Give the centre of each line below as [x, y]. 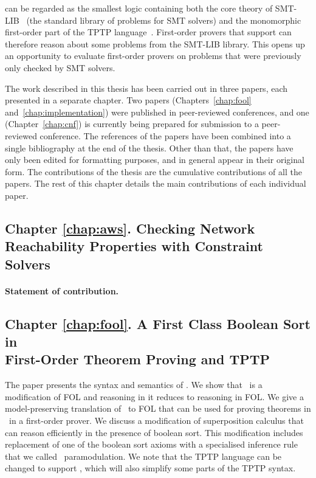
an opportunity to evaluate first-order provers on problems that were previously [153, 56]
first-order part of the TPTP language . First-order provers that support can [148, 32]
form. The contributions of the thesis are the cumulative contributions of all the [153, 171]
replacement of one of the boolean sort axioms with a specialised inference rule [151, 444]
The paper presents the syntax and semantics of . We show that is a [134, 385]
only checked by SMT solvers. [60, 67]
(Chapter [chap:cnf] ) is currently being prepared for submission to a [132, 124]
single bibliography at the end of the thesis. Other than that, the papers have [149, 147]
